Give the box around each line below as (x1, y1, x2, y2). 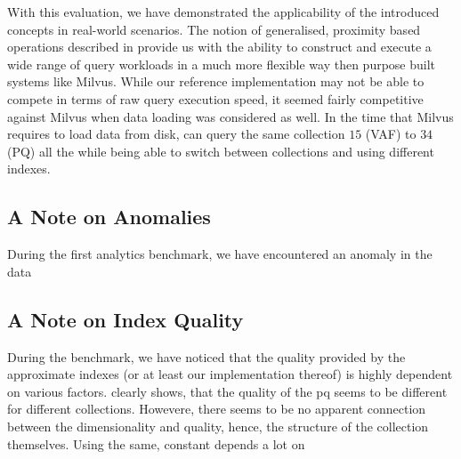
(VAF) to (365, 125, 417, 143)
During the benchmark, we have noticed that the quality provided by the (7, 347, 406, 366)
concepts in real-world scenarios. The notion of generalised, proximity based (7, 20, 421, 38)
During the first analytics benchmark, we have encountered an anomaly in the (7, 245, 433, 263)
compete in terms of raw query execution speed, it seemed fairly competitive (7, 89, 424, 108)
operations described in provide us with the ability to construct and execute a (7, 37, 432, 56)
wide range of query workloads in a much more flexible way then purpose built (7, 54, 436, 73)
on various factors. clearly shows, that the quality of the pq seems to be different (7, 382, 448, 400)
